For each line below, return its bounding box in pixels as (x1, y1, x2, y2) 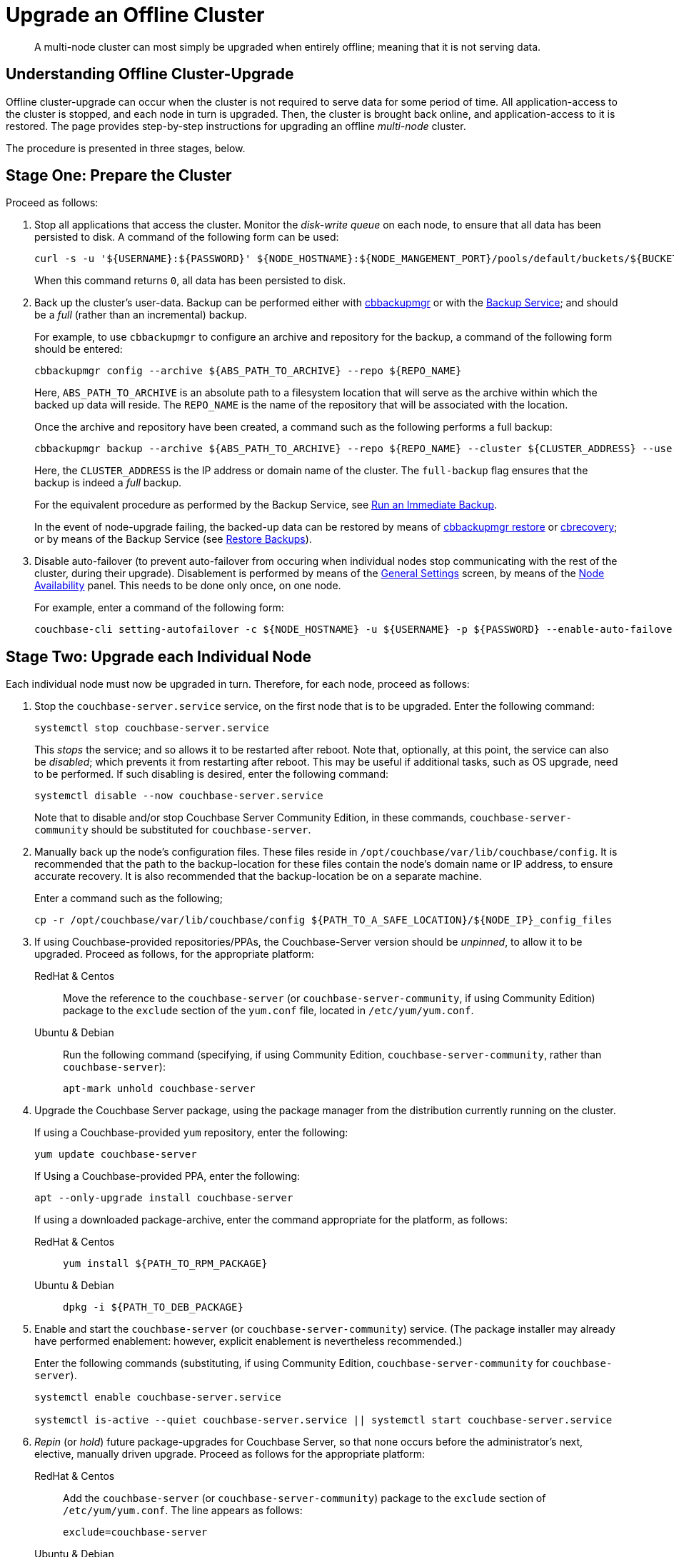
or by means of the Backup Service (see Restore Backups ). (34, 533, 312, 546)
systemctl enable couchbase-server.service (34, 1391, 281, 1403)
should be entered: (34, 343, 123, 356)
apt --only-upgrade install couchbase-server (34, 1192, 293, 1204)
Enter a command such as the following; (34, 892, 223, 905)
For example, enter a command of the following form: (34, 601, 284, 614)
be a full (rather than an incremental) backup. (34, 309, 247, 321)
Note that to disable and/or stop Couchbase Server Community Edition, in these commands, (34, 811, 467, 824)
